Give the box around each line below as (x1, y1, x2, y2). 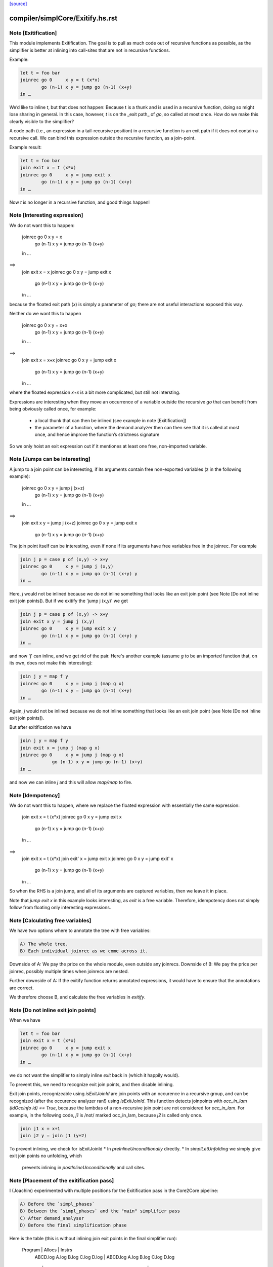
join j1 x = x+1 (20, 1126, 61, 1131)
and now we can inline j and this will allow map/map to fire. (9, 779, 132, 785)
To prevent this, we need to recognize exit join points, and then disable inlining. (9, 1082, 174, 1088)
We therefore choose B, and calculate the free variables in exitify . (9, 994, 146, 1000)
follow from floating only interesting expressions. (9, 904, 111, 910)
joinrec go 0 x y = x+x (22, 322, 68, 328)
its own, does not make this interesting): (9, 660, 93, 666)
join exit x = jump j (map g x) (20, 745, 101, 751)
